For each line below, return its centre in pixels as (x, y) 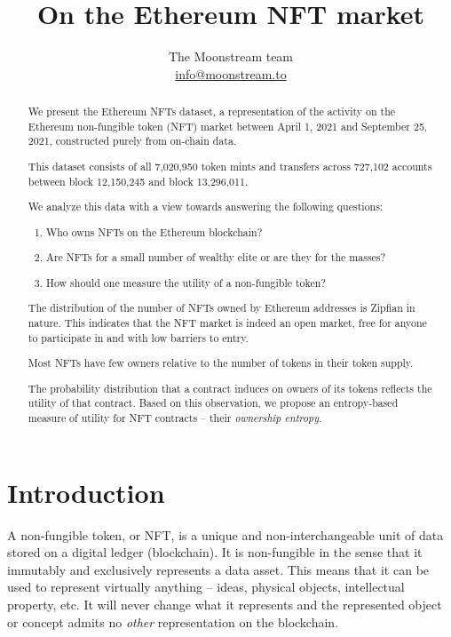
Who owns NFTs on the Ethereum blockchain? (154, 231)
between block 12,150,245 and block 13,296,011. (138, 181)
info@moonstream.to (231, 73)
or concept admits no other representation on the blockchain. (173, 621)
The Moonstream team (231, 56)
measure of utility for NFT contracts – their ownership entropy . (175, 418)
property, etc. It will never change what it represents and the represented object (225, 605)
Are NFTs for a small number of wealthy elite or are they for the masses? (216, 257)
